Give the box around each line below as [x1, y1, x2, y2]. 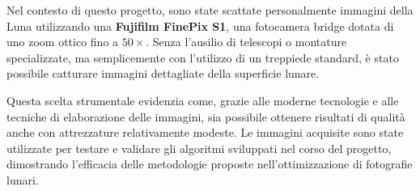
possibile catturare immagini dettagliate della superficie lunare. [6, 65, 320, 82]
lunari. [6, 171, 39, 188]
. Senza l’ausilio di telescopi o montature [146, 33, 347, 50]
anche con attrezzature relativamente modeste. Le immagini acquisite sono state [6, 124, 404, 141]
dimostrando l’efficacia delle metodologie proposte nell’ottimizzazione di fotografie [6, 155, 413, 172]
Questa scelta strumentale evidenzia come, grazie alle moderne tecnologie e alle [6, 91, 399, 108]
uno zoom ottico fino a [6, 33, 119, 50]
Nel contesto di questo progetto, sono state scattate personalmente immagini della [6, 2, 414, 18]
